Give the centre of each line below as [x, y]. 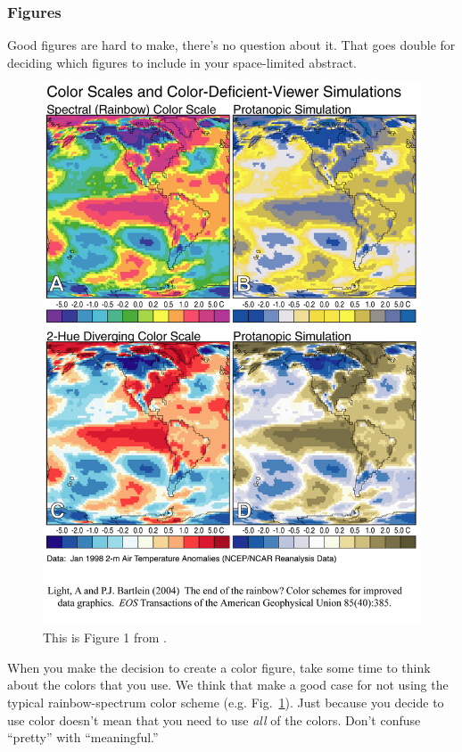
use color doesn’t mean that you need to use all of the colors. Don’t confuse [214, 719]
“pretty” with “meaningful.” [83, 737]
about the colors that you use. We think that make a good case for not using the [228, 685]
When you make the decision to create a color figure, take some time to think [219, 667]
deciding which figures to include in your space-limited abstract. [182, 62]
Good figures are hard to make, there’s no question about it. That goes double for [231, 45]
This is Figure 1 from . [105, 638]
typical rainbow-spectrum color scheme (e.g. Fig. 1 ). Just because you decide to [226, 703]
